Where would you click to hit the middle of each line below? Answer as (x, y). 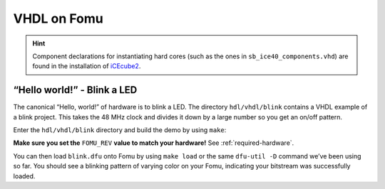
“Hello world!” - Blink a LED (75, 90)
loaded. (24, 176)
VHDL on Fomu (58, 18)
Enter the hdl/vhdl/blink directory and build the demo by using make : (120, 130)
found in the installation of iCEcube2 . (87, 66)
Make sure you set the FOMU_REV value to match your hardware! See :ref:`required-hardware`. (154, 143)
